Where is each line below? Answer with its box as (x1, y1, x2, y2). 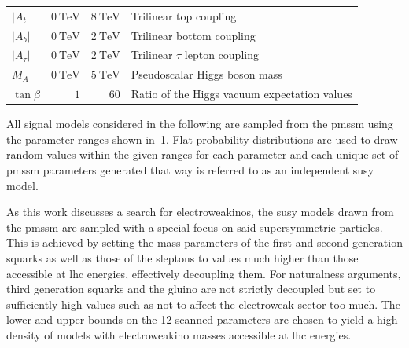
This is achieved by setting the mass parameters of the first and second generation (6, 234, 403, 251)
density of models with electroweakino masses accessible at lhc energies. (6, 326, 352, 343)
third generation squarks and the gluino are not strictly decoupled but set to (6, 280, 376, 297)
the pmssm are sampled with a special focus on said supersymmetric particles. (6, 218, 383, 235)
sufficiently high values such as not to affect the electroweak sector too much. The (6, 295, 400, 312)
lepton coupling (184, 46, 259, 63)
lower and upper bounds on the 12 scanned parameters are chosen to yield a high (6, 311, 398, 328)
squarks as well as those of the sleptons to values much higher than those (6, 249, 359, 266)
